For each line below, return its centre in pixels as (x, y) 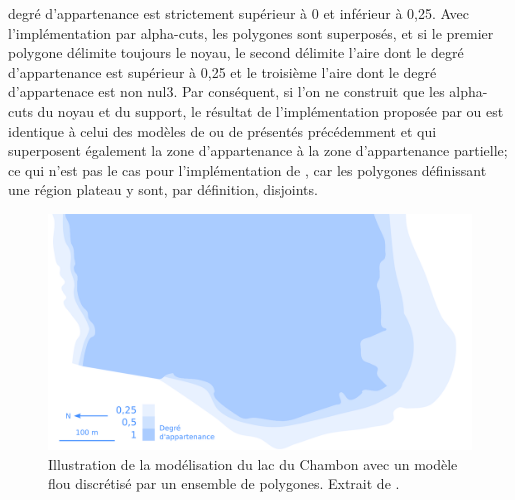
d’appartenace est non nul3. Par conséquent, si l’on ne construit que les (226, 91)
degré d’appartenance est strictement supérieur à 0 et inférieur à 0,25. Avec (238, 13)
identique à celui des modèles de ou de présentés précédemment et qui (222, 130)
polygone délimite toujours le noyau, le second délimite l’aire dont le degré (236, 52)
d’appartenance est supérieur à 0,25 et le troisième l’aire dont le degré (222, 71)
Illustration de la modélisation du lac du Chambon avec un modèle (253, 463)
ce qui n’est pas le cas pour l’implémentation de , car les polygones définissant (247, 169)
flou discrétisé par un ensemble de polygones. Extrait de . (224, 483)
